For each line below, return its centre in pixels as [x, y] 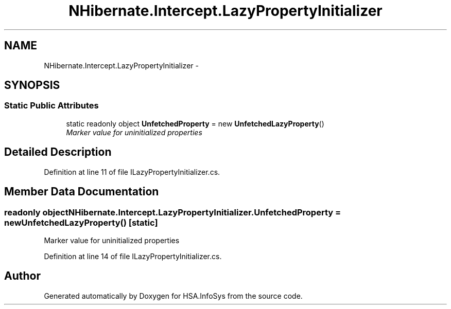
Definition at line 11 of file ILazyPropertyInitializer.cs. [132, 172]
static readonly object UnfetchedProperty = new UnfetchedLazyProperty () [195, 123]
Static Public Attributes [51, 106]
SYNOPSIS [32, 85]
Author [22, 276]
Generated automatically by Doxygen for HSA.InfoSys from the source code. [173, 296]
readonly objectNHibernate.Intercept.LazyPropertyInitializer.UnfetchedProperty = [173, 212]
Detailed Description [58, 152]
